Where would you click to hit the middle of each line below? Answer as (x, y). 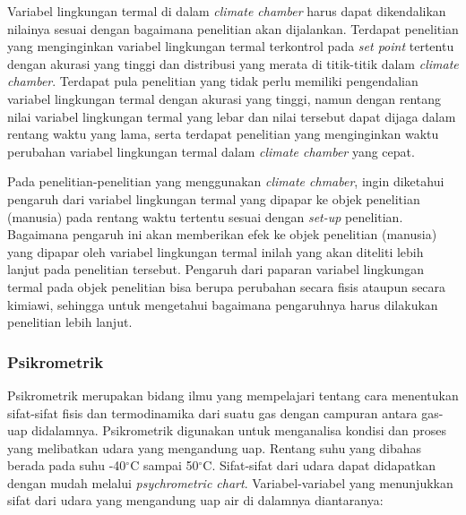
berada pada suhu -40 (67, 465)
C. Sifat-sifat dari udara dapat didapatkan (319, 465)
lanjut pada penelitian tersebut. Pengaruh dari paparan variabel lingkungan (216, 269)
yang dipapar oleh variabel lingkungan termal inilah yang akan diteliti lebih (216, 251)
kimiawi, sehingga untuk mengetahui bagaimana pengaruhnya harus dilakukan (223, 304)
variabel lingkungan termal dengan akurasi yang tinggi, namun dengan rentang (224, 98)
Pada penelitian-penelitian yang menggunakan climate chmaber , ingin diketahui (226, 181)
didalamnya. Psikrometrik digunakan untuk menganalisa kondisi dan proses (239, 430)
